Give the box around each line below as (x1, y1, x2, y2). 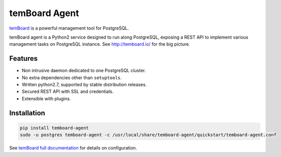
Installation (9, 108, 45, 117)
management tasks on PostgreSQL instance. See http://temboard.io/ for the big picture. (9, 41, 190, 47)
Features (9, 54, 38, 63)
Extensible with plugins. (22, 95, 71, 101)
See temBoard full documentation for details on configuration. (9, 145, 137, 151)
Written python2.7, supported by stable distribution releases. (22, 82, 147, 88)
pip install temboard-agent (20, 125, 89, 130)
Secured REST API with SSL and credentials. (22, 88, 114, 95)
